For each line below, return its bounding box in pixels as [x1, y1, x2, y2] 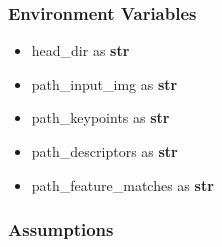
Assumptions [8, 217, 114, 242]
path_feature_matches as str [31, 174, 214, 195]
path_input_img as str [31, 73, 178, 94]
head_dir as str [31, 40, 130, 61]
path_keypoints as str [31, 107, 170, 128]
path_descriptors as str [31, 141, 178, 161]
